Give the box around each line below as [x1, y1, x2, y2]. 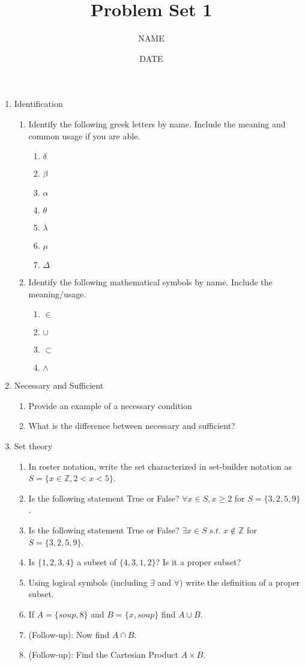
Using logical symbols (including [28, 575, 148, 588]
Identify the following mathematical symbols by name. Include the [28, 276, 273, 288]
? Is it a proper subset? [156, 556, 241, 568]
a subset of [77, 556, 117, 568]
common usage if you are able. [28, 129, 140, 142]
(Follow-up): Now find [28, 628, 109, 640]
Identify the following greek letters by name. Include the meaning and [28, 117, 286, 130]
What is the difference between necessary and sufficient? [28, 419, 235, 432]
